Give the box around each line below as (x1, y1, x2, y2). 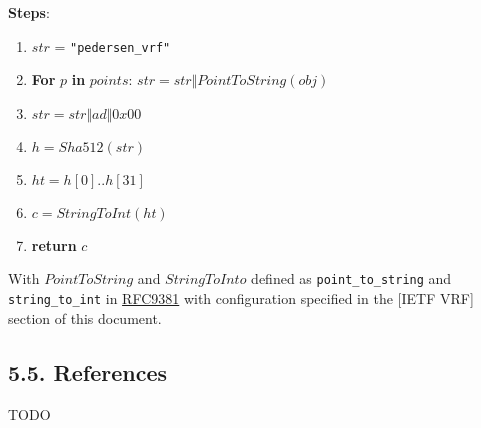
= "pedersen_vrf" (54, 35, 171, 56)
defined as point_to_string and (251, 268, 452, 289)
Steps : (8, 2, 50, 22)
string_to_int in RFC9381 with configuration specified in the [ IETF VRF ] (8, 288, 474, 309)
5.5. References (8, 356, 167, 387)
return (31, 234, 77, 255)
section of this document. (8, 307, 162, 328)
